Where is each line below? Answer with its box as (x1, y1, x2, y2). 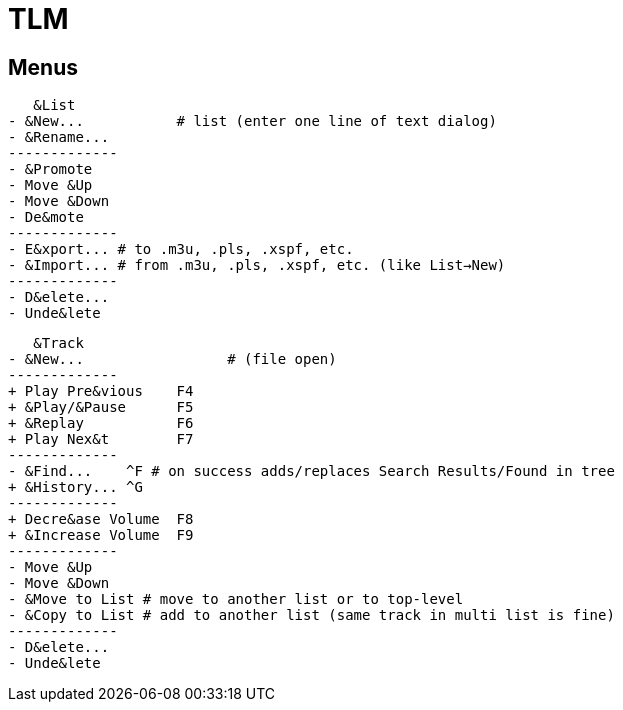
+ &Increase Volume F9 (8, 527, 194, 544)
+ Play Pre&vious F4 (8, 383, 194, 400)
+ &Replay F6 (8, 415, 194, 432)
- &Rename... (8, 129, 110, 146)
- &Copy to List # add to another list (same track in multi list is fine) (8, 607, 615, 624)
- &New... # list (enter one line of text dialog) (8, 113, 497, 130)
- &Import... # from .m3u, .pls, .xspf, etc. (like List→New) (8, 257, 506, 274)
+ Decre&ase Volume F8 (8, 511, 194, 528)
